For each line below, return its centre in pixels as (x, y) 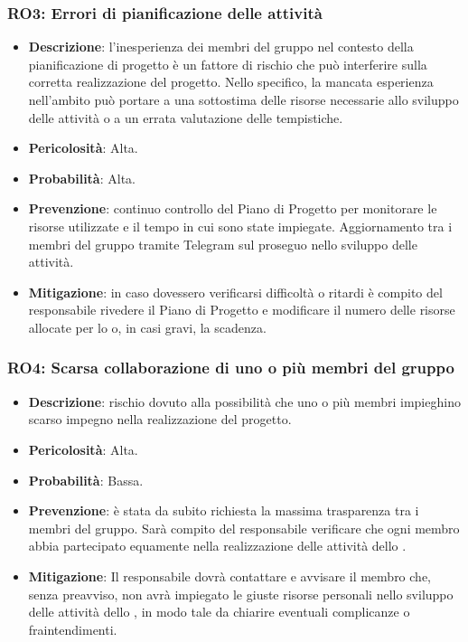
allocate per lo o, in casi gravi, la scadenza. (147, 327)
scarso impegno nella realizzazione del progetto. (160, 419)
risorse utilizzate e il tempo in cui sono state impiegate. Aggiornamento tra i (240, 226)
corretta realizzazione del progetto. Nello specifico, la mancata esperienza (231, 82)
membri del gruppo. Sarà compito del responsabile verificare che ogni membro (244, 528)
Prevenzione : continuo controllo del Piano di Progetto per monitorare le (233, 208)
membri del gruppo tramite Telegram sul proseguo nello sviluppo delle (223, 244)
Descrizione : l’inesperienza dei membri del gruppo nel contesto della (221, 47)
